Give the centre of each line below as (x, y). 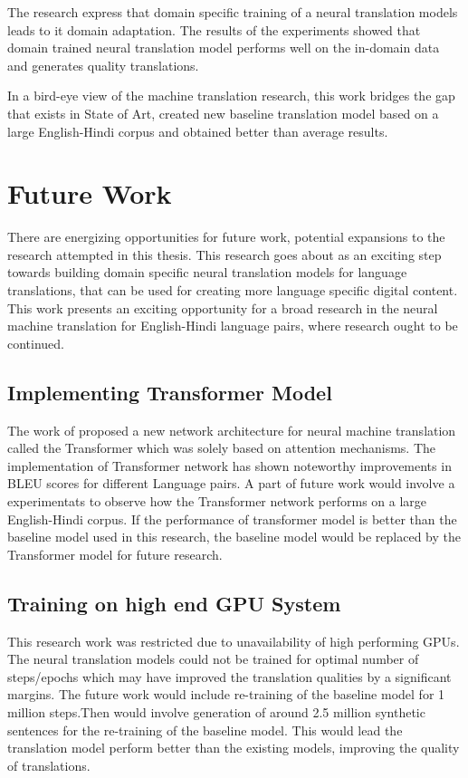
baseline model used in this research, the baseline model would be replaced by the (234, 537)
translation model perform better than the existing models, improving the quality (234, 748)
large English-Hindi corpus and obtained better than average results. (198, 131)
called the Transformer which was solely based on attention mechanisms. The (222, 448)
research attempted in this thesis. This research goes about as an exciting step (224, 254)
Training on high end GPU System (174, 603)
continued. (36, 343)
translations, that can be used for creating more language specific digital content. (233, 290)
